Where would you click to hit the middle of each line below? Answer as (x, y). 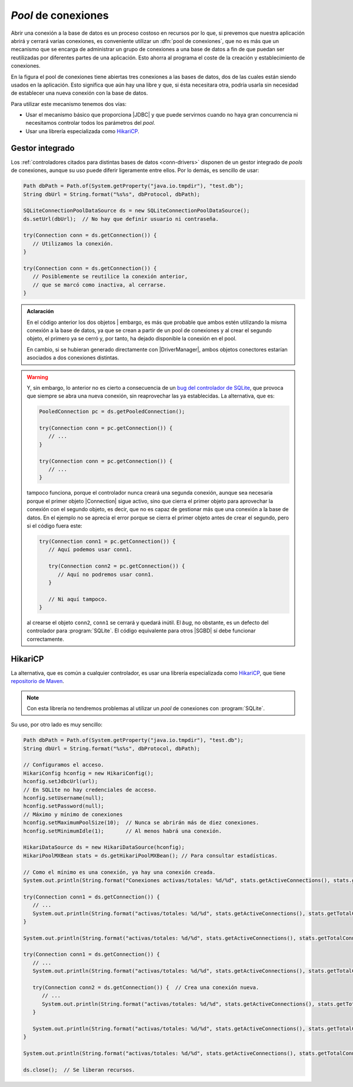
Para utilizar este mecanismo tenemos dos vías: (69, 104)
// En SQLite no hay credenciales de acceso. (90, 790)
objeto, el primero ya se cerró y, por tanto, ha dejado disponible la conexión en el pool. (132, 339)
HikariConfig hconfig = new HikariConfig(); (89, 773)
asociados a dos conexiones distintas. (73, 358)
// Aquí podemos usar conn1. (90, 550)
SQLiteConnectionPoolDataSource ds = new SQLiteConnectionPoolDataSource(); (136, 211)
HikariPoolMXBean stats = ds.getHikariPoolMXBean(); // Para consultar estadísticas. (150, 856)
